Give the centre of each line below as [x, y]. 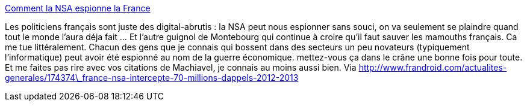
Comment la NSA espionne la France [78, 8]
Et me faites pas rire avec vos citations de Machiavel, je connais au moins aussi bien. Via [181, 67]
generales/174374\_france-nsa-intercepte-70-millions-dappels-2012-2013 [152, 78]
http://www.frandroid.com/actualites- [433, 67]
